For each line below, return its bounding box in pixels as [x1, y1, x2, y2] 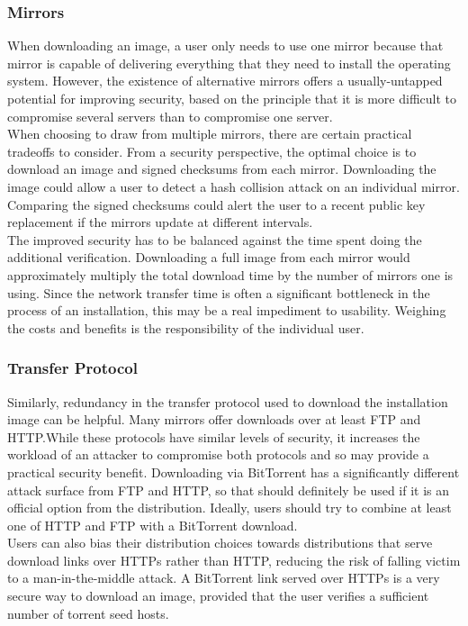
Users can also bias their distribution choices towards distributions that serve [7, 533, 433, 552]
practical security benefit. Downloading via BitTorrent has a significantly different [7, 462, 460, 481]
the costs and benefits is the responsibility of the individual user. [7, 318, 364, 337]
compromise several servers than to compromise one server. [7, 106, 333, 125]
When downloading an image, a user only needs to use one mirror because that [7, 36, 444, 55]
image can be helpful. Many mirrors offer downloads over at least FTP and [7, 410, 421, 429]
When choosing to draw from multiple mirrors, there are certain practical [7, 124, 412, 143]
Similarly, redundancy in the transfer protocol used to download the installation [7, 392, 448, 411]
